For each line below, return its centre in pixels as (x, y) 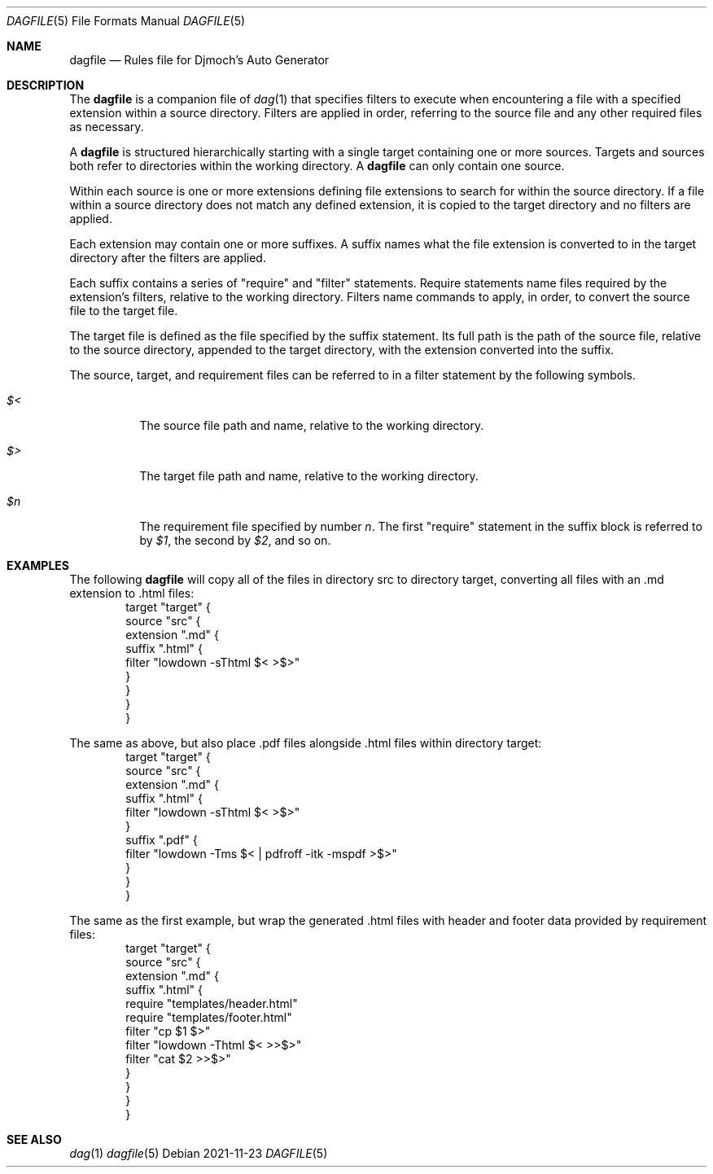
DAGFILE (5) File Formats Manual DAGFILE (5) (126, 21)
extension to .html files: (132, 593)
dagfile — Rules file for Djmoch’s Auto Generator (199, 60)
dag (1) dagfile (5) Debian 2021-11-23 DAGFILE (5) (199, 1153)
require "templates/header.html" (212, 1003)
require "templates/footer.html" (209, 1017)
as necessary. (107, 127)
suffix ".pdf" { (162, 840)
